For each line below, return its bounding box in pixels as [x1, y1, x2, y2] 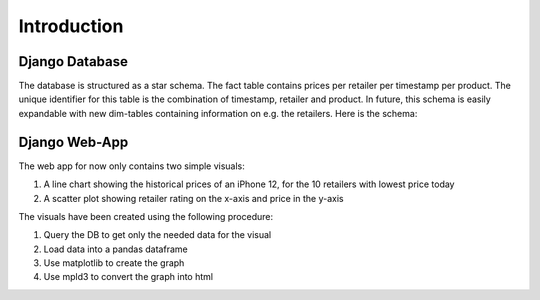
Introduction [18, 15, 124, 37]
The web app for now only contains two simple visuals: [18, 160, 245, 172]
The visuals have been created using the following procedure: [18, 210, 274, 222]
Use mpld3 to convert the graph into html [43, 271, 214, 283]
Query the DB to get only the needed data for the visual [43, 229, 272, 241]
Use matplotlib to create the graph [43, 257, 185, 269]
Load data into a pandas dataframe [43, 243, 189, 255]
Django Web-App [18, 133, 129, 150]
